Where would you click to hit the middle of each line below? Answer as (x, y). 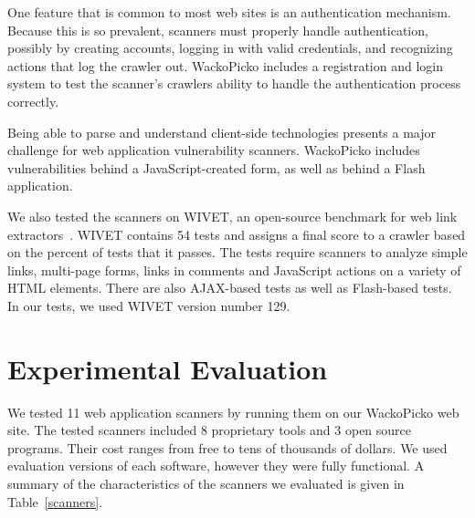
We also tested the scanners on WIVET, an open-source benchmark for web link (232, 216)
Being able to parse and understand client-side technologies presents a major (222, 132)
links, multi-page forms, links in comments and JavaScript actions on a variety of (234, 269)
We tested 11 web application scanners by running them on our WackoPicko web (233, 412)
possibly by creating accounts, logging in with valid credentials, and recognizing (230, 48)
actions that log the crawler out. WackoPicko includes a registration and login (225, 65)
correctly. (33, 101)
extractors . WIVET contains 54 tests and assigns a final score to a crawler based (237, 234)
